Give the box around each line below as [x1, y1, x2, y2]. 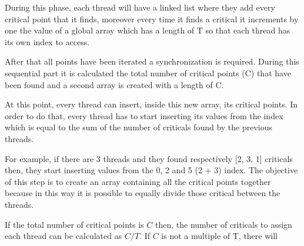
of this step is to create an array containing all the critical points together [5, 175, 271, 187]
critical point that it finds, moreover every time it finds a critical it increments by [5, 12, 299, 25]
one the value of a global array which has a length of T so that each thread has [5, 24, 290, 36]
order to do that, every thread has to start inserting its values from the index [5, 109, 283, 122]
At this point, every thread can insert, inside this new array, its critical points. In [5, 98, 298, 110]
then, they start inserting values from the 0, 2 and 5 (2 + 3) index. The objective [5, 164, 298, 176]
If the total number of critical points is [5, 218, 144, 230]
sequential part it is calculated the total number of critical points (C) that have [5, 66, 291, 79]
